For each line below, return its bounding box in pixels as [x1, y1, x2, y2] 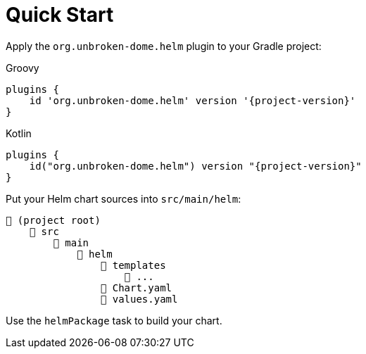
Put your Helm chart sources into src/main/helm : [6, 192, 241, 205]
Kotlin [6, 127, 32, 139]
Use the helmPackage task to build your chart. [6, 314, 222, 327]
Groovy [6, 61, 39, 74]
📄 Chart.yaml [100, 282, 172, 293]
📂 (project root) [6, 214, 101, 226]
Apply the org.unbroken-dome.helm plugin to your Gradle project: [6, 39, 322, 52]
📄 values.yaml [100, 293, 178, 305]
